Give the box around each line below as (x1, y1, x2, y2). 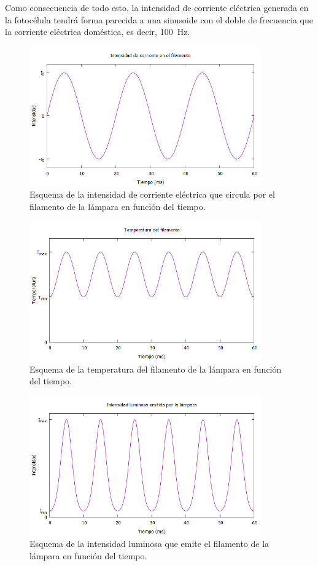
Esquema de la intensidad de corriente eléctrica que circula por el (29, 188, 275, 201)
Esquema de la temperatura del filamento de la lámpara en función (29, 362, 282, 375)
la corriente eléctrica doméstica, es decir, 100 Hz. (5, 25, 190, 38)
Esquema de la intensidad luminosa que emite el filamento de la (29, 537, 270, 550)
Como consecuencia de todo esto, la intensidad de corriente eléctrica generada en (5, 1, 309, 14)
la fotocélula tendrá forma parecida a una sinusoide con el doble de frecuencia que (5, 13, 313, 26)
